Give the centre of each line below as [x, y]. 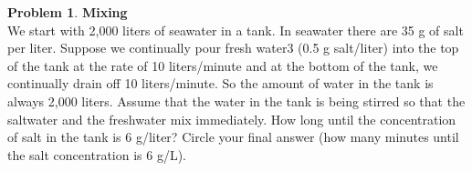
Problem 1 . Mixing [68, 12]
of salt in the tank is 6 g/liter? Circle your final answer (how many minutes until [233, 137]
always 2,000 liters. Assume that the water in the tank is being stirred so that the [236, 101]
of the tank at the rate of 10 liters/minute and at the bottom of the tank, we [223, 65]
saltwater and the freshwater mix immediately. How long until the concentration [232, 119]
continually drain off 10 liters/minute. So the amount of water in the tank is [220, 83]
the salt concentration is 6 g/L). [97, 154]
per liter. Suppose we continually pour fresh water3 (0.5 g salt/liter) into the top [233, 48]
